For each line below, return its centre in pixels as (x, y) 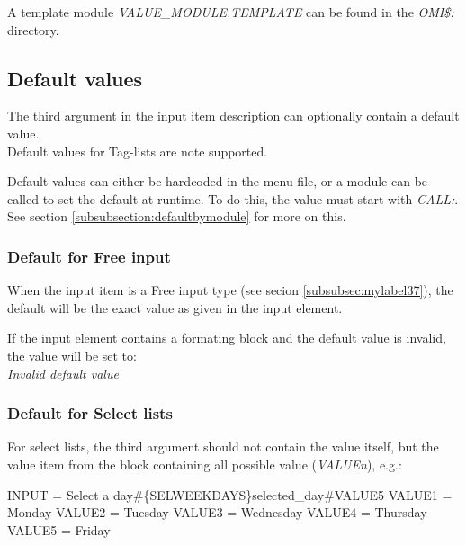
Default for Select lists (90, 413)
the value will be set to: (72, 355)
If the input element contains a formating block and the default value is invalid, (227, 338)
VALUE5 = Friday (59, 529)
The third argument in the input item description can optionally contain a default (233, 116)
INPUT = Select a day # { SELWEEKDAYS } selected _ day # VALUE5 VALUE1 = (230, 494)
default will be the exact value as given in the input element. (175, 307)
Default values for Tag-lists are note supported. (138, 151)
